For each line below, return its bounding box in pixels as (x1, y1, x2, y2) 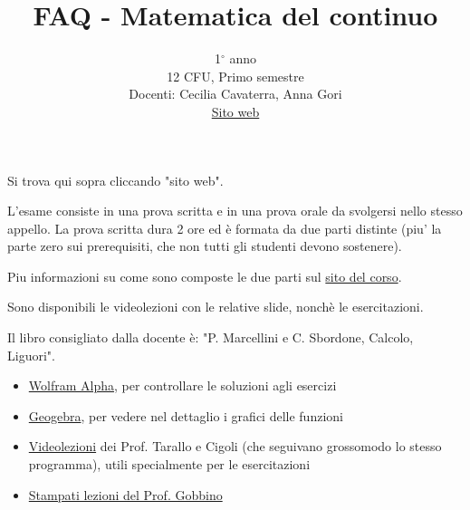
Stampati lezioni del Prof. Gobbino (28, 485, 223, 504)
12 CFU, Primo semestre (167, 66, 304, 85)
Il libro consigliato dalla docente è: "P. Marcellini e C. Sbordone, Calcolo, (7, 328, 414, 347)
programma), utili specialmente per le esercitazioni (28, 455, 311, 474)
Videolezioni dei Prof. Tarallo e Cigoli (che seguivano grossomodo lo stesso (28, 437, 442, 456)
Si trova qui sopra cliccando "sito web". (7, 170, 224, 189)
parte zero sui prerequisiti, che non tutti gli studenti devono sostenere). (7, 236, 402, 255)
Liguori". (7, 345, 55, 364)
